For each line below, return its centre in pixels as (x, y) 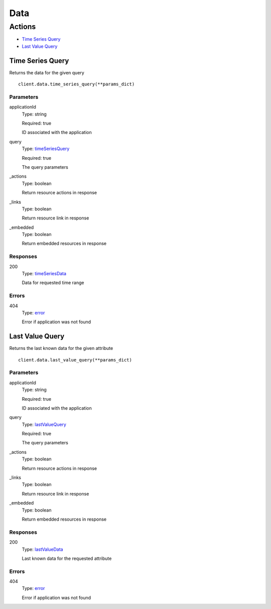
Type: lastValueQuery (44, 424)
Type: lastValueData (42, 549)
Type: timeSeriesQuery (46, 149)
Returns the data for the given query (47, 72)
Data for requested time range (53, 283)
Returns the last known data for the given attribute (61, 348)
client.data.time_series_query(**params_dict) (77, 84)
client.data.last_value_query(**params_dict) (75, 360)
